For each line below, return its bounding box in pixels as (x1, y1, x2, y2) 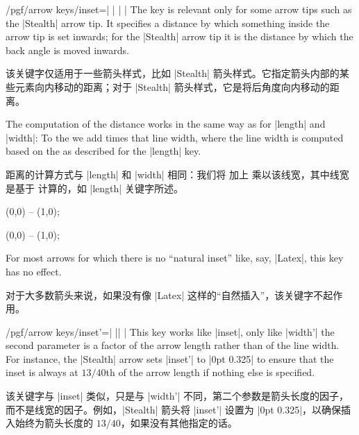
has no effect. (6, 264, 62, 278)
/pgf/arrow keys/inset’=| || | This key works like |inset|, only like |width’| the (6, 324, 335, 339)
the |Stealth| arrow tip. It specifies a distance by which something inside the (6, 15, 330, 30)
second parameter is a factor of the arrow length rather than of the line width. (6, 338, 340, 352)
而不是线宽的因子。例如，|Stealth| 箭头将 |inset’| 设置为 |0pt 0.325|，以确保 (6, 402, 342, 416)
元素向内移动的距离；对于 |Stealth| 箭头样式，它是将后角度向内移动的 (15, 79, 330, 94)
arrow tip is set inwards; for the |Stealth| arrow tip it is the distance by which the (6, 29, 353, 44)
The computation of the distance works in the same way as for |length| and (6, 117, 326, 131)
